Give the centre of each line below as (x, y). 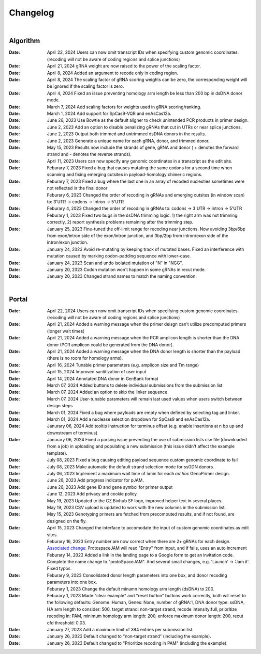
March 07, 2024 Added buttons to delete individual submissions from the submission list (135, 385)
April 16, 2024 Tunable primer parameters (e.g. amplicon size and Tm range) (123, 365)
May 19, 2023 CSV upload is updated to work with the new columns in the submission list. (137, 507)
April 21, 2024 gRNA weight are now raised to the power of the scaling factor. (124, 66)
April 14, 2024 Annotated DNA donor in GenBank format (103, 379)
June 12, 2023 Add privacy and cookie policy (92, 494)
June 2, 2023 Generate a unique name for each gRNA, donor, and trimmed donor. (128, 141)
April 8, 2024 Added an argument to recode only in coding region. (113, 73)
